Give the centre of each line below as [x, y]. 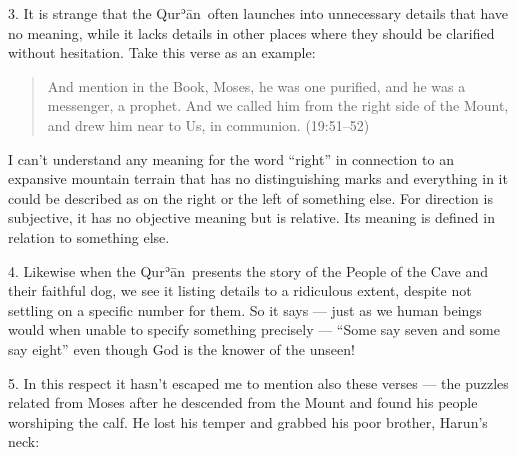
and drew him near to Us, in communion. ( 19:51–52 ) [208, 124]
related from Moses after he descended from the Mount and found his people [243, 402]
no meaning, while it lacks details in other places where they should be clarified [251, 32]
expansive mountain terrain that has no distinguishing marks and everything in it [258, 178]
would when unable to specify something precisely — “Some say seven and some [254, 329]
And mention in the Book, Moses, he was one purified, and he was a [256, 85]
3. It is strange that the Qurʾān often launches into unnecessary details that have [258, 13]
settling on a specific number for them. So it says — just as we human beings [245, 309]
